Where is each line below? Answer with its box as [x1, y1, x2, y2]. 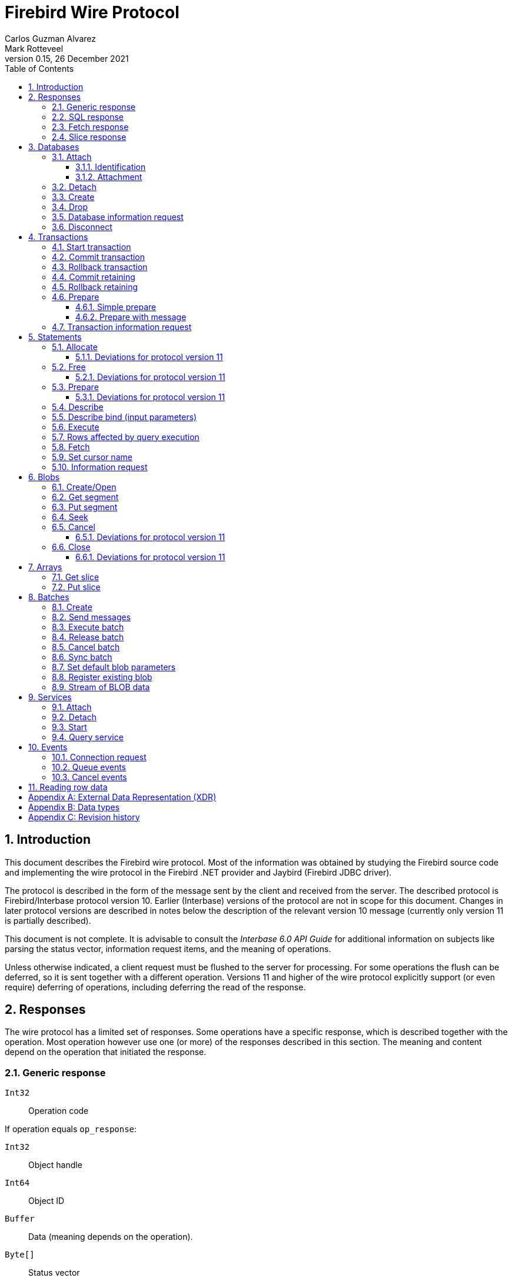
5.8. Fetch [52, 441, 90, 452]
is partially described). [5, 915, 91, 926]
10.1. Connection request [52, 751, 147, 762]
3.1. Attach [52, 151, 92, 162]
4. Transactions [28, 231, 88, 242]
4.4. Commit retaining [52, 271, 135, 282]
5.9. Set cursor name [52, 451, 132, 462]
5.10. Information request [52, 461, 148, 472]
